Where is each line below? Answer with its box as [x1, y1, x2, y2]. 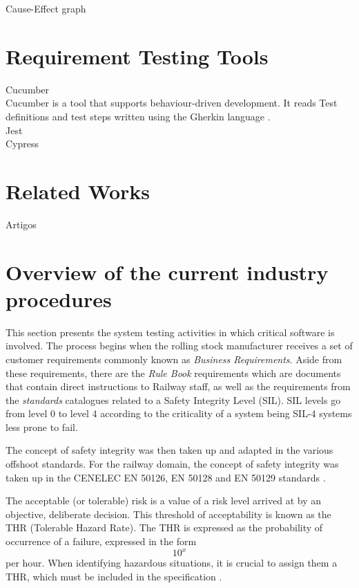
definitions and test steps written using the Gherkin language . [6, 109, 271, 123]
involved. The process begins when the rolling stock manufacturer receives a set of [6, 338, 353, 353]
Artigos [6, 217, 37, 231]
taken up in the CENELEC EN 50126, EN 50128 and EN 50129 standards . [6, 470, 326, 484]
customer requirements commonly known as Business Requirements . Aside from [6, 351, 342, 366]
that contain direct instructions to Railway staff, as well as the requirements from [6, 379, 351, 394]
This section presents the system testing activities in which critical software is [6, 324, 335, 339]
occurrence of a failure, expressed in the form [6, 534, 197, 549]
